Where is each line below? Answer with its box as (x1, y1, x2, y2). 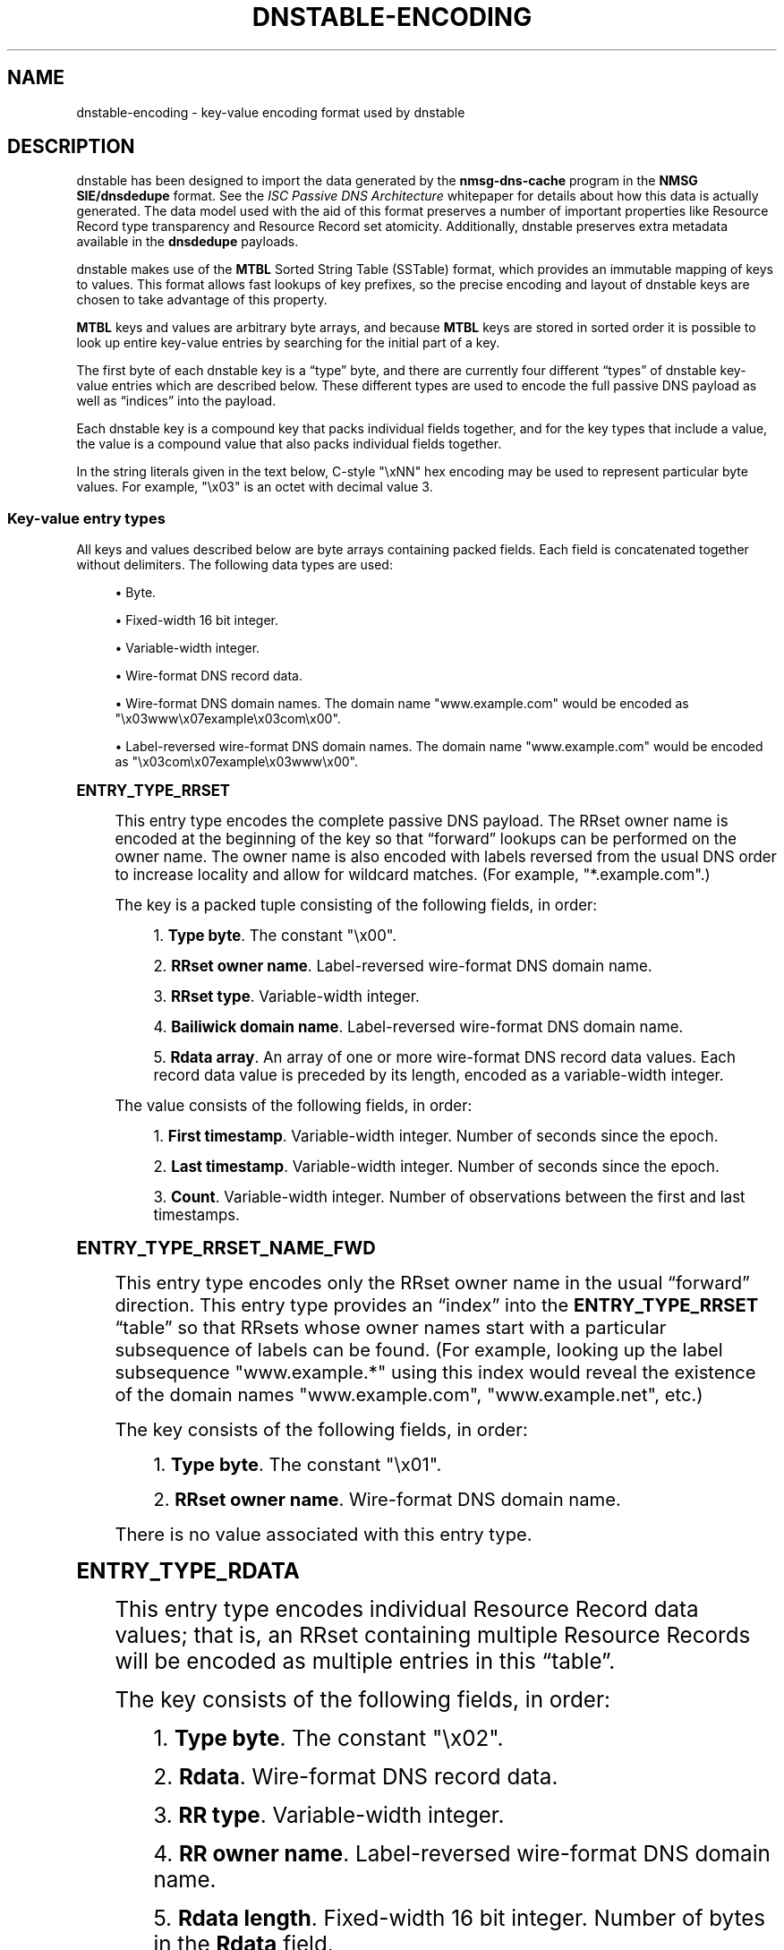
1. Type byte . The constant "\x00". (153, 927, 397, 945)
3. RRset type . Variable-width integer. (153, 988, 420, 1006)
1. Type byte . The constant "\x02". (153, 1725, 504, 1752)
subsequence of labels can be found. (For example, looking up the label (115, 1338, 723, 1362)
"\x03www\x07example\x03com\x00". (115, 711, 341, 727)
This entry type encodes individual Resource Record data (115, 1596, 699, 1623)
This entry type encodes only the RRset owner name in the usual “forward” (115, 1271, 750, 1295)
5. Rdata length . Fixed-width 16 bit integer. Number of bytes (153, 1905, 766, 1932)
